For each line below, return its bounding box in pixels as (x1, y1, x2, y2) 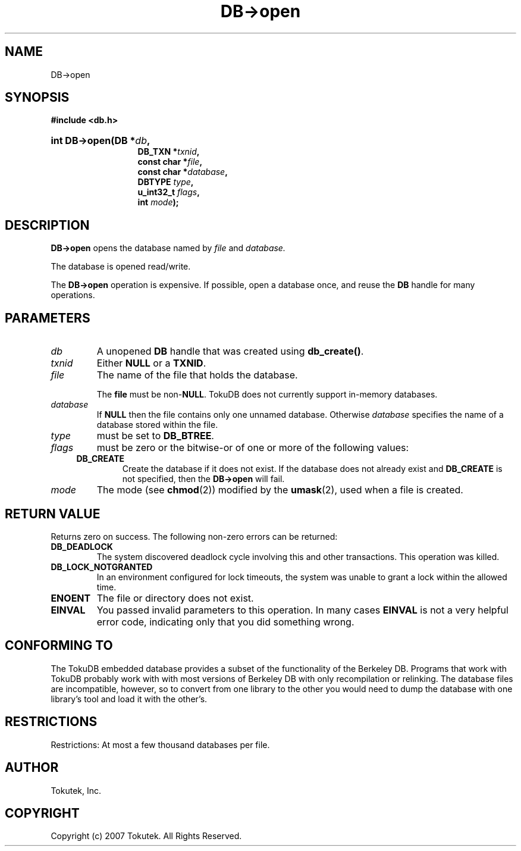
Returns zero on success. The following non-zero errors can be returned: (51, 531, 338, 542)
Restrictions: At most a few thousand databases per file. (51, 739, 270, 750)
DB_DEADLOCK (51, 541, 113, 552)
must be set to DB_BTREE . (96, 430, 214, 442)
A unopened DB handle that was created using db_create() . (96, 345, 364, 358)
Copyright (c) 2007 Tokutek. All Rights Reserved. (51, 831, 242, 841)
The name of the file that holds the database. (96, 369, 298, 381)
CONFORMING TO (5, 638, 113, 653)
